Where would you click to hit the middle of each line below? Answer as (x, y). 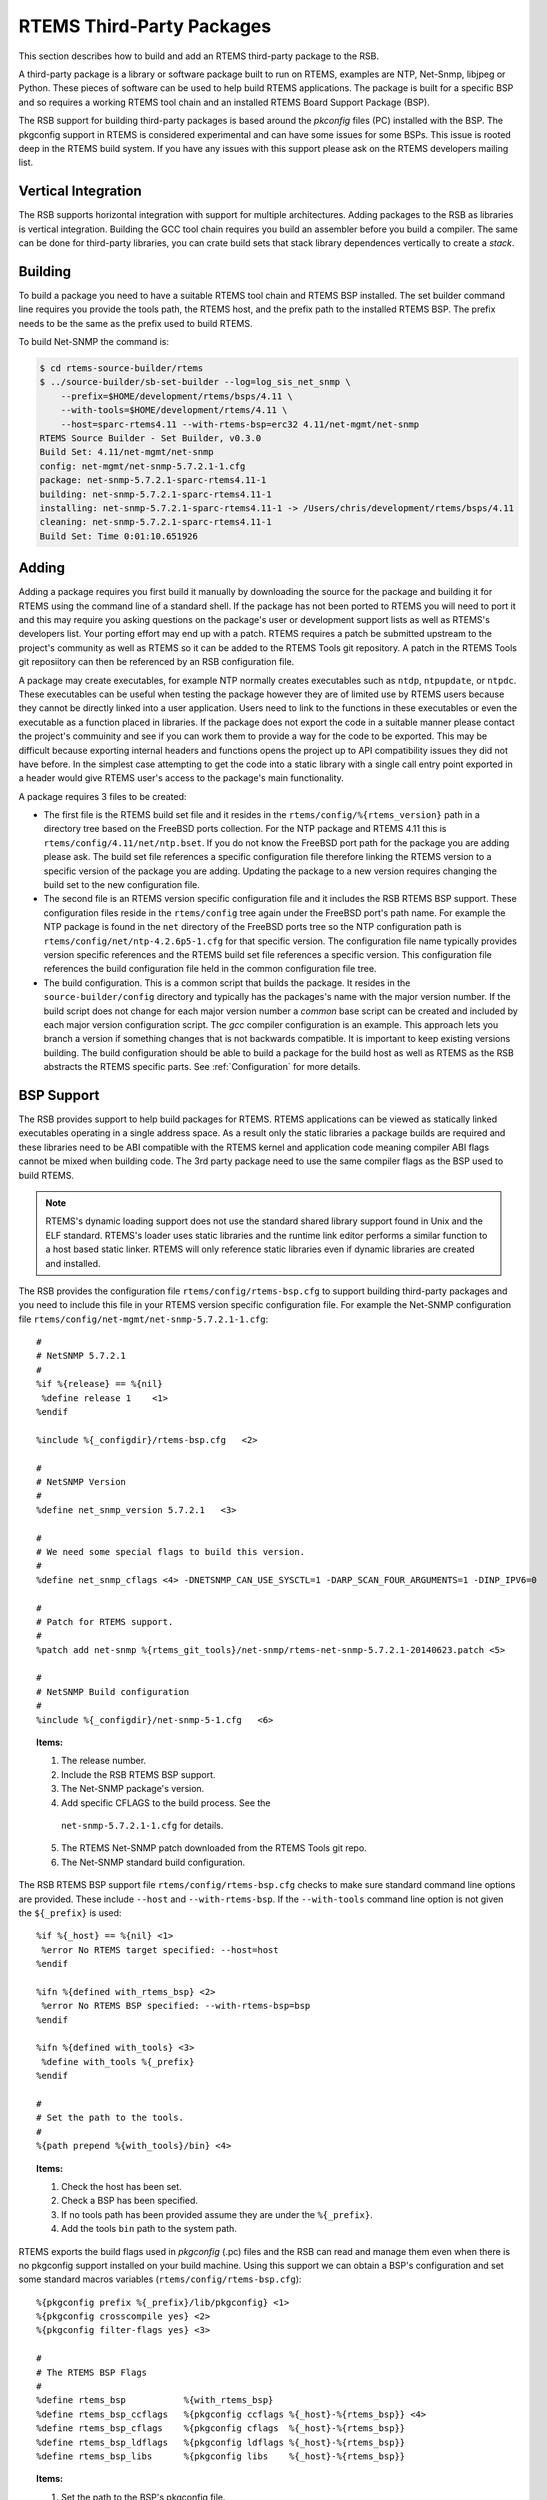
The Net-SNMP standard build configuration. (153, 1862)
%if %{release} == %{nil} (100, 1384)
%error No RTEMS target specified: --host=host (160, 1949)
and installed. (73, 1263)
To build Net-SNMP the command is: (94, 342)
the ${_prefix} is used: (70, 1912)
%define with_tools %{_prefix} (118, 2061)
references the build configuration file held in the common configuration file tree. (210, 969)
